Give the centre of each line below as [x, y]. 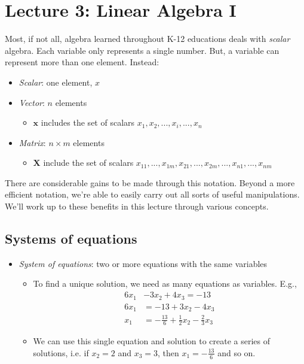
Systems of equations [71, 239]
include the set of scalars [88, 163]
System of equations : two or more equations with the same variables [143, 263]
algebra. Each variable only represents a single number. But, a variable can [142, 50]
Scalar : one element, [56, 82]
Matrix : [32, 142]
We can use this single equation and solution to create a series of [151, 341]
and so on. [237, 352]
